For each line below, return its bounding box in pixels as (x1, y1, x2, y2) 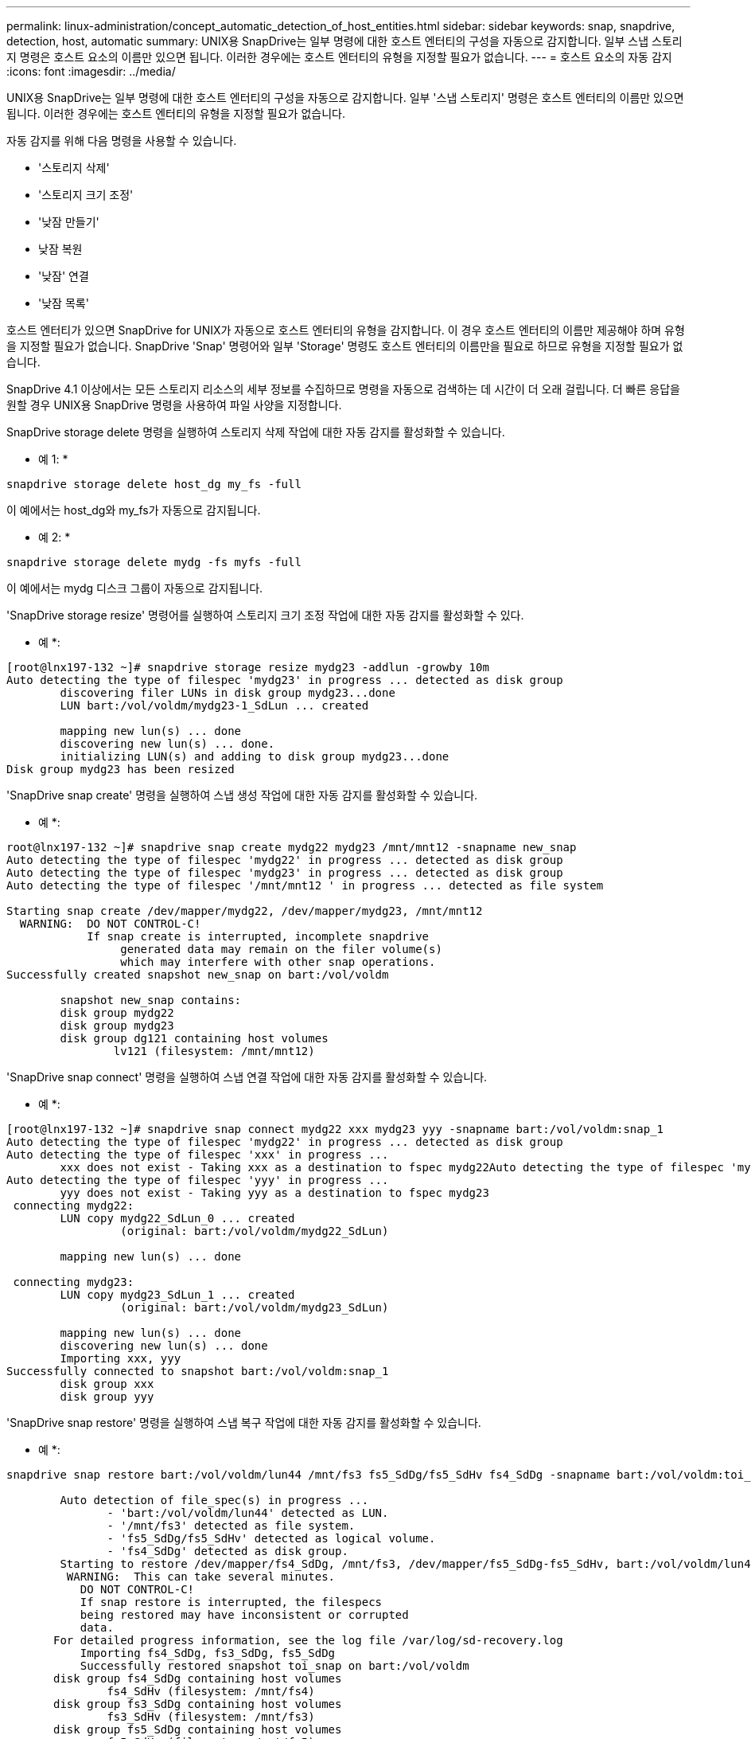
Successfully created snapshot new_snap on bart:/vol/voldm (6, 968, 389, 981)
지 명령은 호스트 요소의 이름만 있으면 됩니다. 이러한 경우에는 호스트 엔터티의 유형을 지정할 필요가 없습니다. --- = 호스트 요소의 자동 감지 (6, 50, 672, 64)
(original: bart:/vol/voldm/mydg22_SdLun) (120, 1225, 389, 1237)
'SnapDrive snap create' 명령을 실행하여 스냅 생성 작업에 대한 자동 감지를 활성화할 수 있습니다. (6, 788, 478, 802)
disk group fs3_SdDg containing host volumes (53, 1698, 342, 1710)
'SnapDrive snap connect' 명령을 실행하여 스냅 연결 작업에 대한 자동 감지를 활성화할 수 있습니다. (6, 1070, 488, 1084)
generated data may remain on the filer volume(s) (120, 943, 442, 955)
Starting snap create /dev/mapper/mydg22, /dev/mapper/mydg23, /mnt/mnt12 (6, 905, 483, 917)
